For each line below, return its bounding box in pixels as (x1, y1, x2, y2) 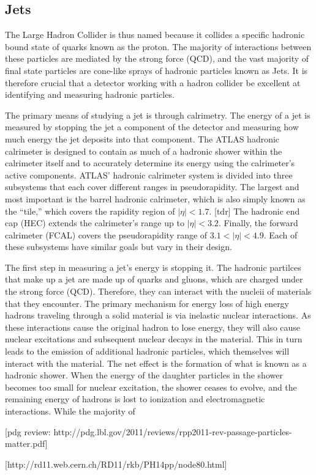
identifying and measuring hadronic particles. (5, 88, 175, 101)
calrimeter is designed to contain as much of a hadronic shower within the (5, 144, 282, 157)
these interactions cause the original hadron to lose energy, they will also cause (5, 320, 301, 333)
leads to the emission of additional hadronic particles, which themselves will (5, 345, 290, 358)
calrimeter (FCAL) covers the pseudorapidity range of (5, 228, 208, 241)
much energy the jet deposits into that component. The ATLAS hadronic (5, 132, 280, 145)
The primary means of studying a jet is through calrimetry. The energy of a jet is (5, 108, 310, 121)
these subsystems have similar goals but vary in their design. (5, 240, 232, 253)
